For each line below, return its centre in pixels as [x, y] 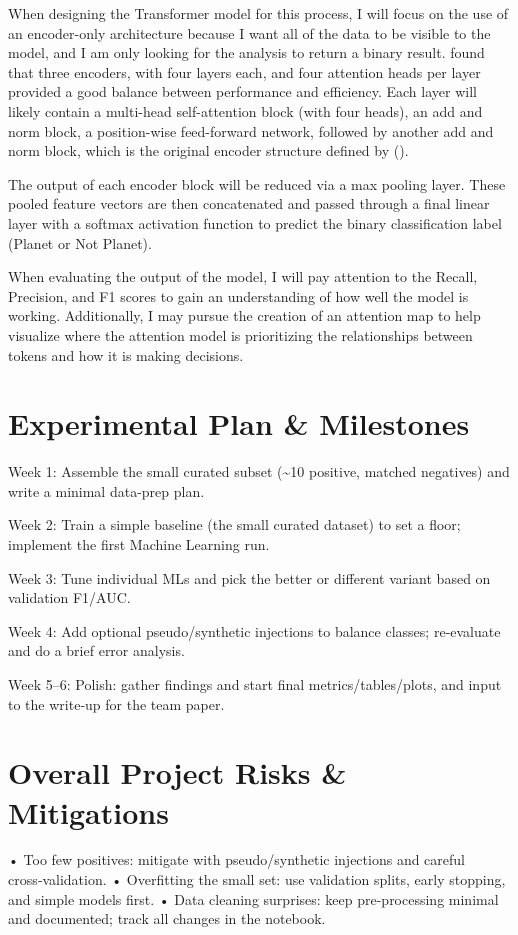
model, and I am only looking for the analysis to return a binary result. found [246, 52]
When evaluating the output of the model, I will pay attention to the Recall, [243, 276]
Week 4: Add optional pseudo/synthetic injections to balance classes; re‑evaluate [254, 630]
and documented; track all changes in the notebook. [167, 918]
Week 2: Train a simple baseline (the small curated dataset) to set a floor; [234, 524]
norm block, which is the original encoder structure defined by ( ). [208, 150]
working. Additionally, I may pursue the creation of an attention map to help [244, 315]
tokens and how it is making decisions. [126, 354]
